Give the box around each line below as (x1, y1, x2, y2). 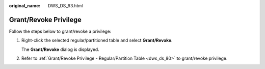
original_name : (9, 3, 41, 8)
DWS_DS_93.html (48, 3, 83, 8)
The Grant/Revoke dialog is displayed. (21, 46, 99, 52)
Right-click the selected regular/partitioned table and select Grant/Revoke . (21, 37, 173, 44)
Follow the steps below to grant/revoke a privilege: (9, 28, 111, 34)
